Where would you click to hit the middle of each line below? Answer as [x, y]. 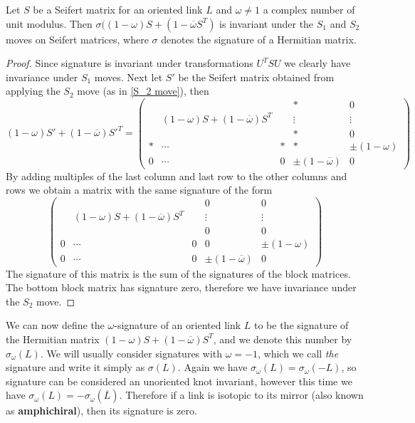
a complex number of [309, 9]
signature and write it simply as [75, 367]
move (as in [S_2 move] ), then [143, 91]
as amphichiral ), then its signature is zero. [101, 411]
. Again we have [212, 367]
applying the [33, 91]
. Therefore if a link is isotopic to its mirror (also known [241, 395]
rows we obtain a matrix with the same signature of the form [139, 190]
